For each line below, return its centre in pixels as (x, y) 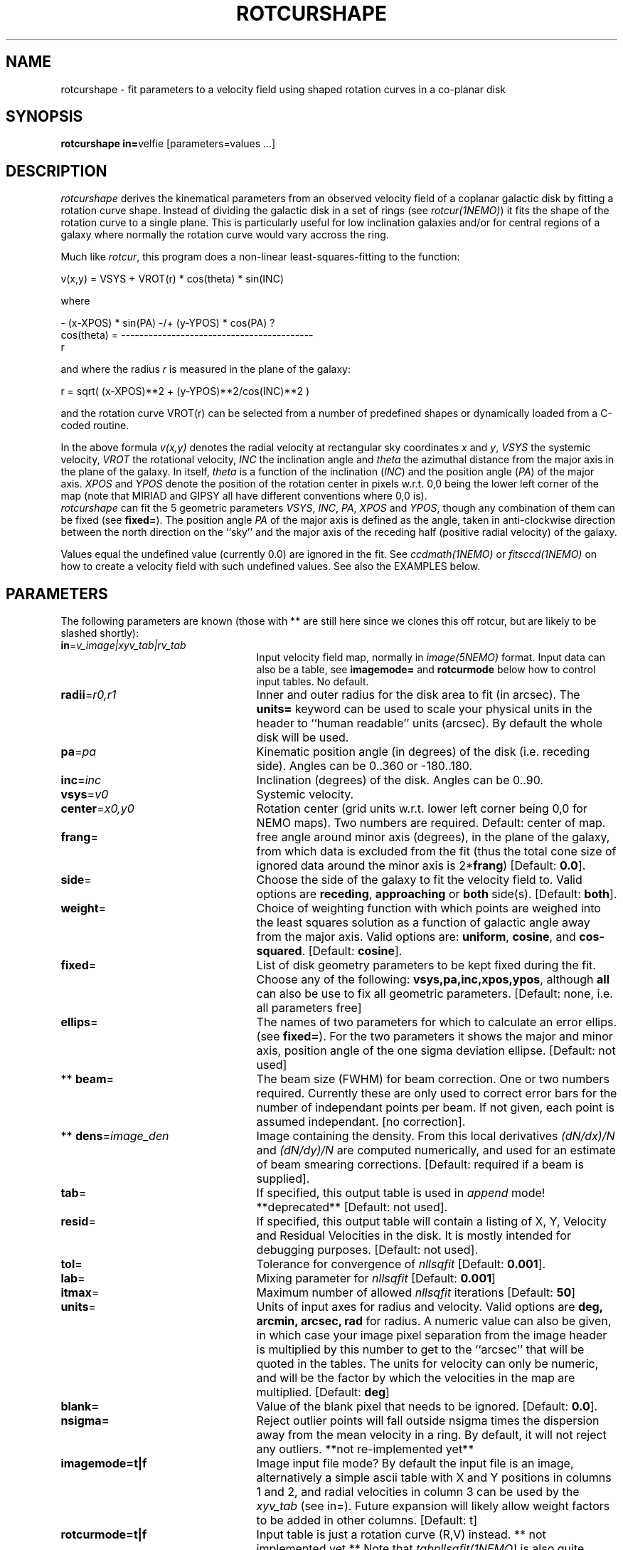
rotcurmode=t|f (104, 1535)
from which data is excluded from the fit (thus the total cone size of (436, 852)
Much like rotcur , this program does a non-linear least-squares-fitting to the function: (260, 257)
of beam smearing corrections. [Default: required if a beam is (420, 1165)
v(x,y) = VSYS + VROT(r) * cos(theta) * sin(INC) (172, 279)
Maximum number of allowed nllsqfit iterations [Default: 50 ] (416, 1293)
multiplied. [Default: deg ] (323, 1392)
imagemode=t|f (104, 1464)
